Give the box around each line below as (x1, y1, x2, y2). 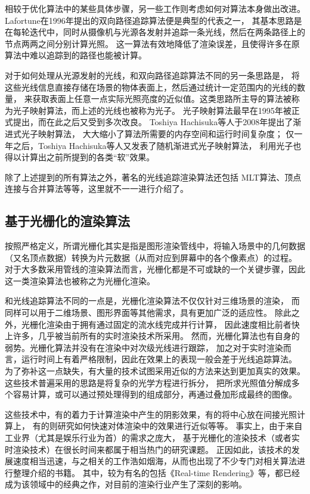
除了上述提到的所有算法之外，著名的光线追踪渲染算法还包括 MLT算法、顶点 (5, 170, 302, 183)
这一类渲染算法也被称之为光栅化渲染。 (5, 274, 155, 287)
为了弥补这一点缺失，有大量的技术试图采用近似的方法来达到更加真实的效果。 (5, 365, 305, 377)
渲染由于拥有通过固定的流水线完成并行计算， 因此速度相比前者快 (46, 318, 300, 330)
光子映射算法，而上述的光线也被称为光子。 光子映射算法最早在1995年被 (13, 104, 292, 116)
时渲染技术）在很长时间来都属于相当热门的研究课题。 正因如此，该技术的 (5, 443, 292, 455)
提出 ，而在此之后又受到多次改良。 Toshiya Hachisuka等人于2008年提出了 (13, 116, 293, 128)
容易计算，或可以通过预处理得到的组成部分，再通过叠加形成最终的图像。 (13, 388, 297, 400)
